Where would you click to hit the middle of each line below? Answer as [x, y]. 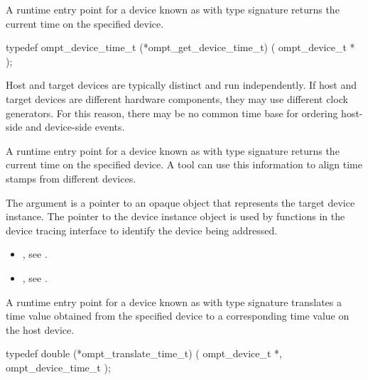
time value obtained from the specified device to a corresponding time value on [178, 316]
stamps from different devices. [71, 178]
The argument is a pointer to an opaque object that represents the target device [180, 202]
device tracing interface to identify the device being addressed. [142, 230]
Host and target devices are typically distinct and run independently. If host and [181, 85]
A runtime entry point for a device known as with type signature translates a [174, 302]
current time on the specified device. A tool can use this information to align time [184, 164]
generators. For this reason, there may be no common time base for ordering [172, 113]
